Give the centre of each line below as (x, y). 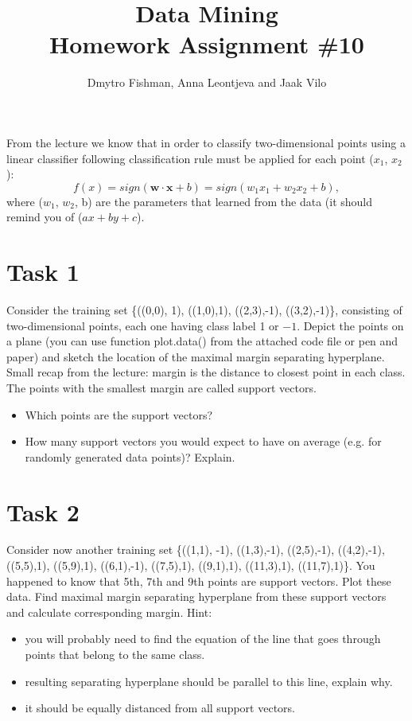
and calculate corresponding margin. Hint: (109, 612)
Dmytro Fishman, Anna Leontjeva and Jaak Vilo (207, 82)
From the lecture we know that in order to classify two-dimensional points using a (206, 142)
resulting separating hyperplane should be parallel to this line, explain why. (209, 681)
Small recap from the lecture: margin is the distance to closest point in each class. (206, 372)
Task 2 (43, 511)
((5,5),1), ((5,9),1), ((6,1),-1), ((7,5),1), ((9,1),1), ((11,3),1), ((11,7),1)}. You (191, 565)
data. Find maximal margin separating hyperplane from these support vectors (196, 596)
